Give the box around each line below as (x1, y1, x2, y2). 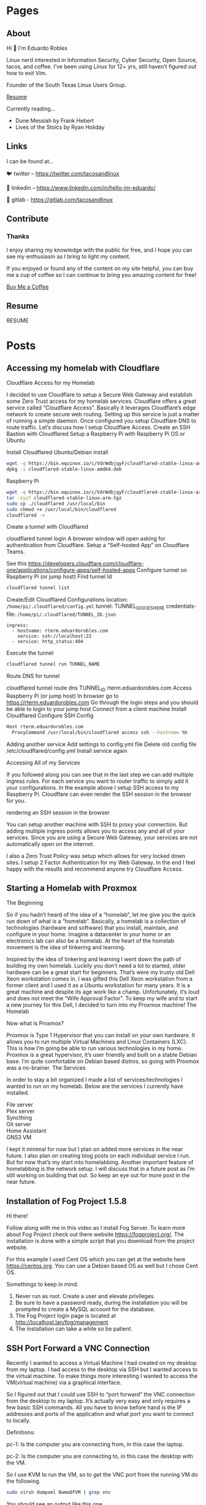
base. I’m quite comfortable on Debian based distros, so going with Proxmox (6, 1057, 199, 1065)
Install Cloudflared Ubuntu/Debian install (6, 449, 109, 456)
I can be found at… (6, 157, 54, 165)
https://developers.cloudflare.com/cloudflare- (28, 560, 144, 567)
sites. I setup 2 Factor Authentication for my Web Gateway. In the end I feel (6, 858, 196, 866)
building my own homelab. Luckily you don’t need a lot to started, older (6, 962, 186, 970)
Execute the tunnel (6, 649, 54, 657)
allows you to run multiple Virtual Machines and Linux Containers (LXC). (6, 1038, 188, 1046)
